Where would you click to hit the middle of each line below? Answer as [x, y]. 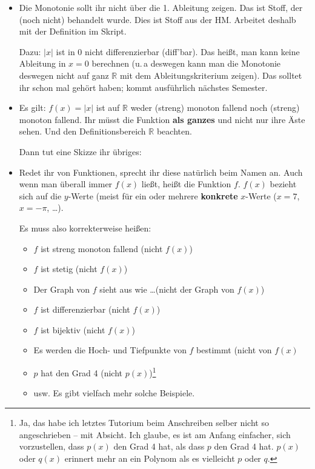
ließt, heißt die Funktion [186, 184]
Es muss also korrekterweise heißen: [85, 228]
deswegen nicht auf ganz [64, 75]
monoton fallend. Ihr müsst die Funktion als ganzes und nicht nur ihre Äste [162, 119]
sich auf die [40, 195]
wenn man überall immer [66, 184]
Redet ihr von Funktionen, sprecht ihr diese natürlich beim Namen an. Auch [161, 172]
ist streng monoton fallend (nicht [102, 248]
